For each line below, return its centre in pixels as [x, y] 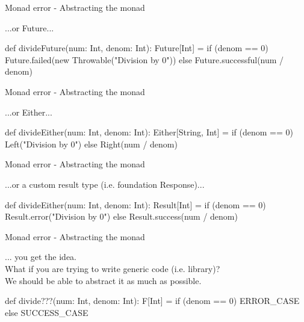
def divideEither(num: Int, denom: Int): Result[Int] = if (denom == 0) [135, 204]
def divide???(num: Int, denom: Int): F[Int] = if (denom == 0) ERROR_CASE [152, 301]
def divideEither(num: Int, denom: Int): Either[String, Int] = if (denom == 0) [149, 132]
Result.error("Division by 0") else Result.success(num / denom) [121, 216]
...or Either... [29, 112]
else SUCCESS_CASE [47, 312]
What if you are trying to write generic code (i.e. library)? [113, 268]
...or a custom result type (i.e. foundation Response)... [105, 184]
